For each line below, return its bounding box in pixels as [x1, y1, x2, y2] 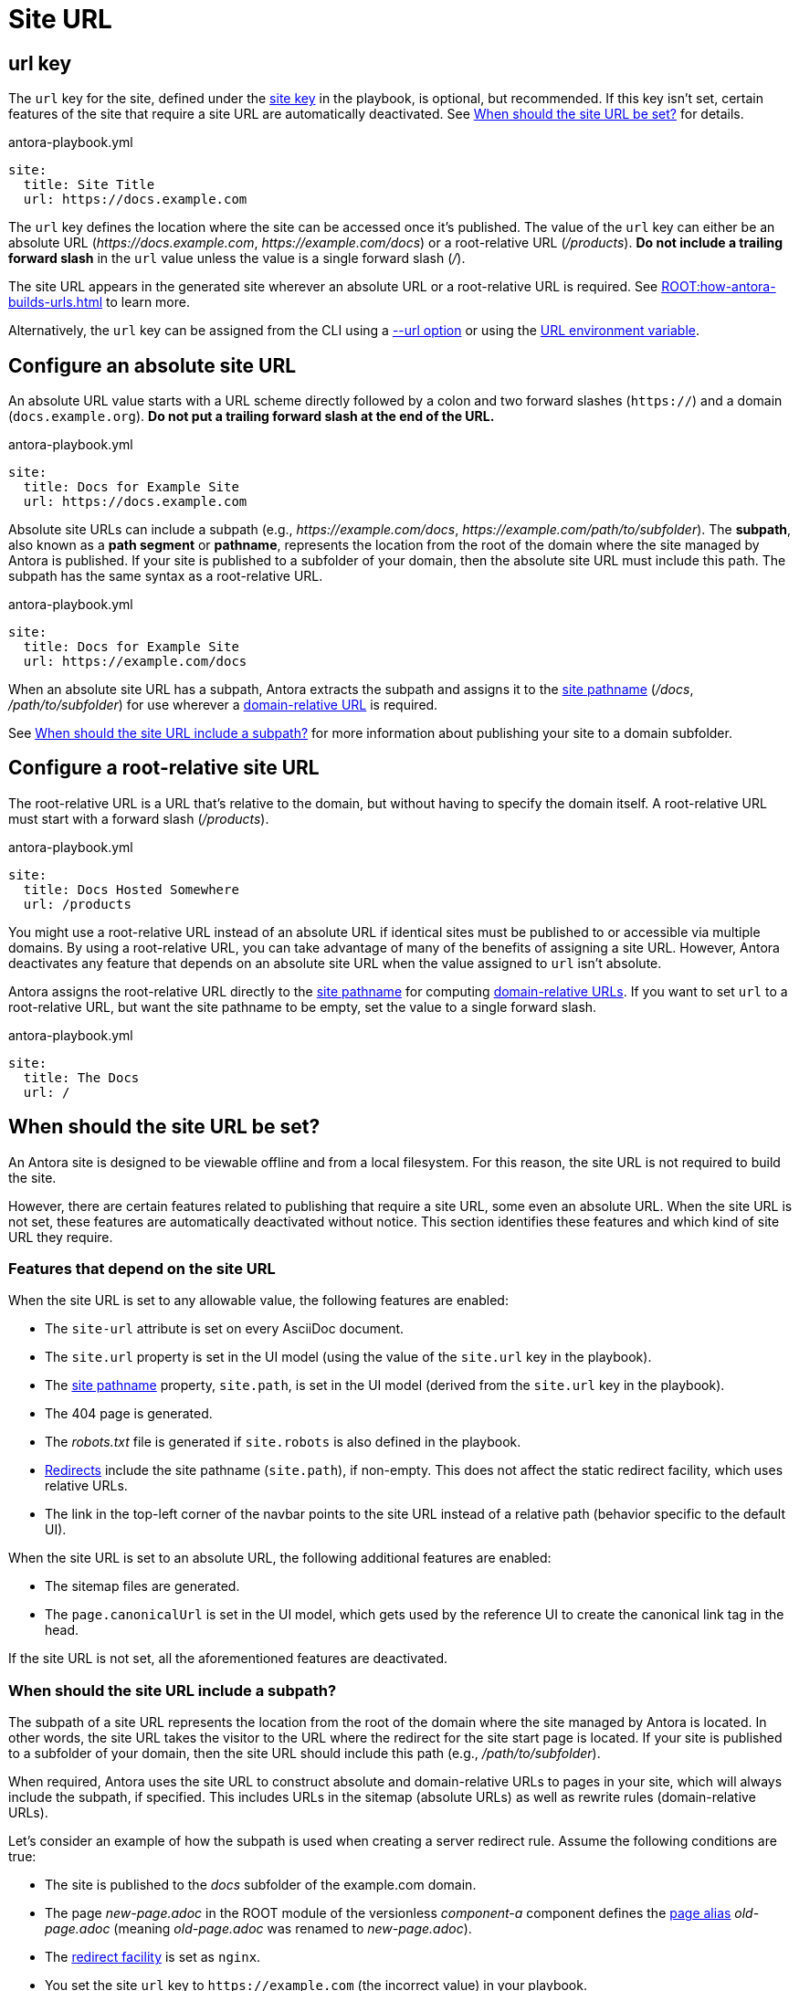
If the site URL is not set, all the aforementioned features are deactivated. [8, 1650, 448, 1667]
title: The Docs [23, 1069, 140, 1085]
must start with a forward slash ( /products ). [8, 810, 269, 827]
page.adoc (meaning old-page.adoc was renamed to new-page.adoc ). [45, 1921, 472, 1937]
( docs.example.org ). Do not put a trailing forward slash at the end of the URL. [8, 408, 495, 425]
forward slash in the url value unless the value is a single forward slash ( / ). [8, 250, 466, 267]
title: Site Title [23, 177, 155, 193]
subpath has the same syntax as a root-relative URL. [8, 568, 323, 585]
